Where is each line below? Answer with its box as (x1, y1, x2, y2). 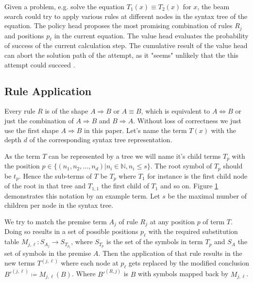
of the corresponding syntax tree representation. (29, 134, 172, 145)
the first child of (101, 181, 149, 191)
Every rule (4, 106, 35, 116)
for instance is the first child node (147, 170, 248, 181)
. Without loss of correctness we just (133, 116, 242, 126)
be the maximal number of (168, 190, 247, 200)
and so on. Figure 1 (160, 181, 219, 191)
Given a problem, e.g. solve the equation (4, 1, 125, 11)
